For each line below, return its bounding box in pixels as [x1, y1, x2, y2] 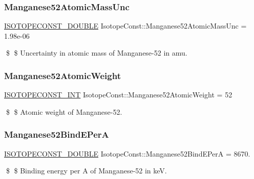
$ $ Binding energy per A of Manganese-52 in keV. [6, 165, 167, 176]
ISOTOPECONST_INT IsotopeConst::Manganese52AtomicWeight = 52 [4, 89, 232, 100]
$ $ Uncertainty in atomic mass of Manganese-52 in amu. [6, 47, 187, 58]
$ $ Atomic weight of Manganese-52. [6, 106, 122, 117]
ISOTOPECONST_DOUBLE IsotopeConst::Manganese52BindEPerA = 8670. [4, 148, 250, 159]
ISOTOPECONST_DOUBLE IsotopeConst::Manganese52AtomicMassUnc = [4, 20, 247, 31]
